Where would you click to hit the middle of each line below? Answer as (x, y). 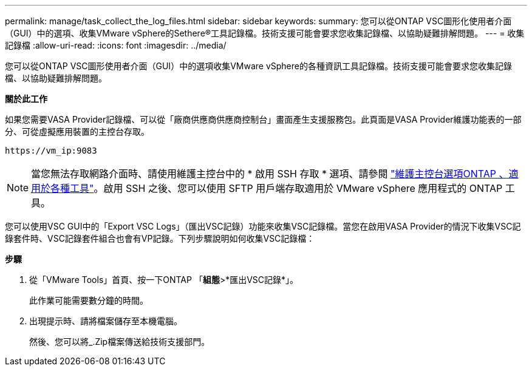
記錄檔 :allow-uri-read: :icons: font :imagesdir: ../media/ (116, 45)
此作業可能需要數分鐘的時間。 (89, 300)
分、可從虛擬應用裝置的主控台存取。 (77, 131)
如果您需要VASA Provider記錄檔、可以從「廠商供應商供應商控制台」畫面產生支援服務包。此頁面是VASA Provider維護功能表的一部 (263, 119)
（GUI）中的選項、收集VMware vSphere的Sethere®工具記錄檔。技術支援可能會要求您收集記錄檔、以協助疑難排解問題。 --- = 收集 (265, 33)
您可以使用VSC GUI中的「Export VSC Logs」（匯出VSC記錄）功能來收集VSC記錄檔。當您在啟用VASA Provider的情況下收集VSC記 (263, 226)
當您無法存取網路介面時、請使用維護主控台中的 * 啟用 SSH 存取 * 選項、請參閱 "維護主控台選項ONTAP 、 (270, 174)
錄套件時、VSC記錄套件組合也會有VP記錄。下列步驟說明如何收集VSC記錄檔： (160, 238)
